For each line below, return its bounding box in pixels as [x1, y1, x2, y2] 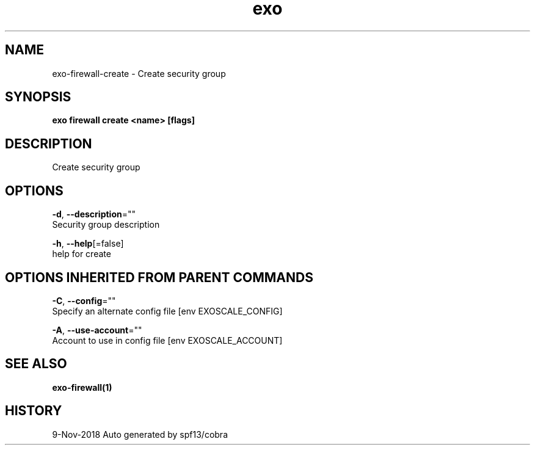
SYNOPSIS [5, 89, 71, 105]
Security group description [52, 219, 160, 230]
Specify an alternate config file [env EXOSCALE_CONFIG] [52, 305, 283, 316]
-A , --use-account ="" [52, 324, 142, 335]
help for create [52, 249, 111, 259]
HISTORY [5, 403, 62, 419]
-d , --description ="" [52, 209, 136, 220]
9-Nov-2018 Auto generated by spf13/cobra [52, 429, 228, 440]
